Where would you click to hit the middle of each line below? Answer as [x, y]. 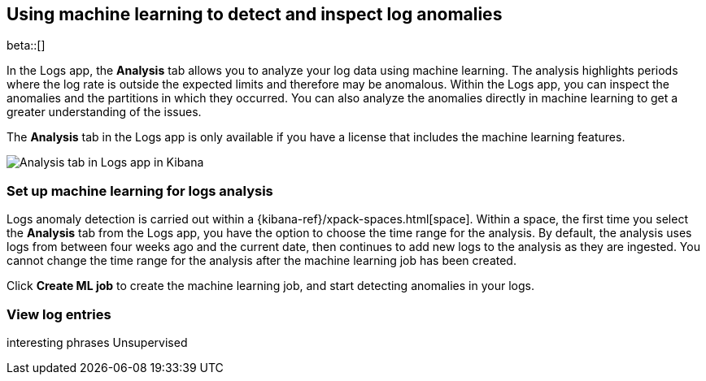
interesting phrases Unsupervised [97, 342]
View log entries [59, 314]
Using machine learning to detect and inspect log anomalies [255, 14]
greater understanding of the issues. [104, 112]
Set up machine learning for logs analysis [140, 190]
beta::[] [26, 45]
